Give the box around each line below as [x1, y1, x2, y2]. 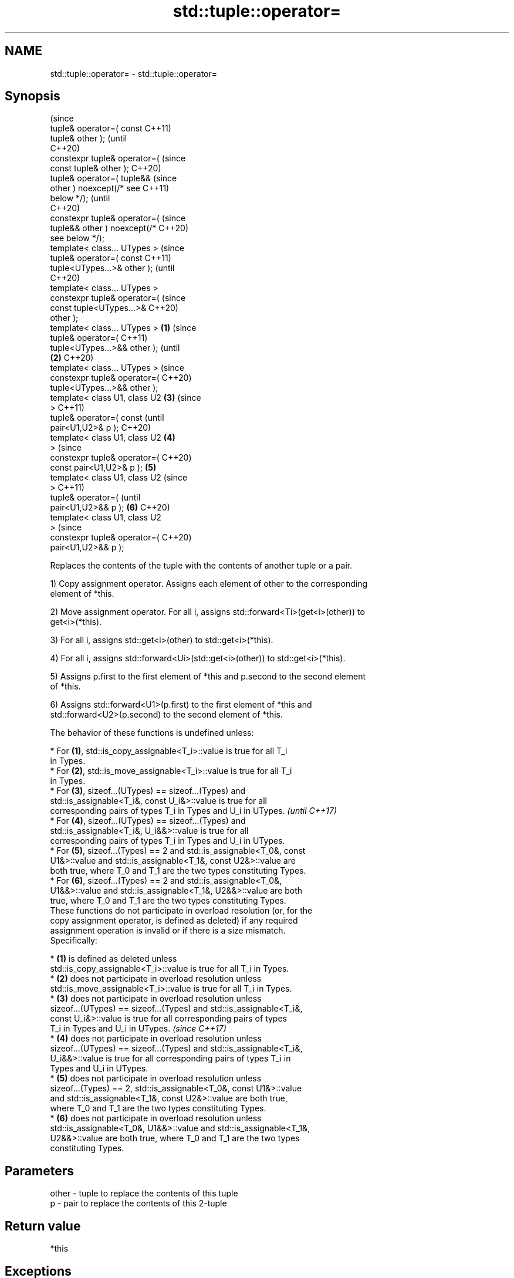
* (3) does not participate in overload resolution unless [50, 993, 262, 1004]
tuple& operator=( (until [50, 492, 141, 503]
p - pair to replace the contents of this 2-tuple [50, 1198, 227, 1209]
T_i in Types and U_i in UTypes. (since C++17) [50, 1023, 226, 1034]
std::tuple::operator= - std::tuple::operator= [50, 68, 218, 79]
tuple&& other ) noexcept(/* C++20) [50, 223, 189, 234]
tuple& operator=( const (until [50, 413, 164, 423]
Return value [5, 1218, 81, 1233]
